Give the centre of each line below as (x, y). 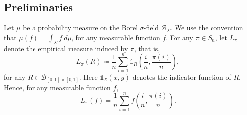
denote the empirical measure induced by (66, 48)
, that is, (147, 48)
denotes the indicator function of (182, 77)
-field (151, 28)
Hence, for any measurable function (57, 87)
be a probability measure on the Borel (80, 28)
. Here (88, 77)
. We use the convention (207, 28)
